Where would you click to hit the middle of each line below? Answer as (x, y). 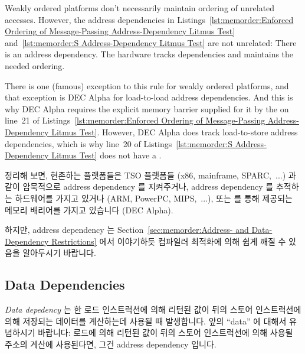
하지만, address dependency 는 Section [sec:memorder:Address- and (127, 230)
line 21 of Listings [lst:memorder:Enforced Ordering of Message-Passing (135, 120)
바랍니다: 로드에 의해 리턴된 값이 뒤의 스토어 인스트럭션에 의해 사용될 (165, 332)
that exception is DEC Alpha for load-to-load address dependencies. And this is (149, 97)
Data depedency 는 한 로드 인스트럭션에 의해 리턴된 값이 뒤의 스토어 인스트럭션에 (153, 309)
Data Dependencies (65, 285)
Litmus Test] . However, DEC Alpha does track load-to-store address (175, 131)
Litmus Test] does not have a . (106, 155)
